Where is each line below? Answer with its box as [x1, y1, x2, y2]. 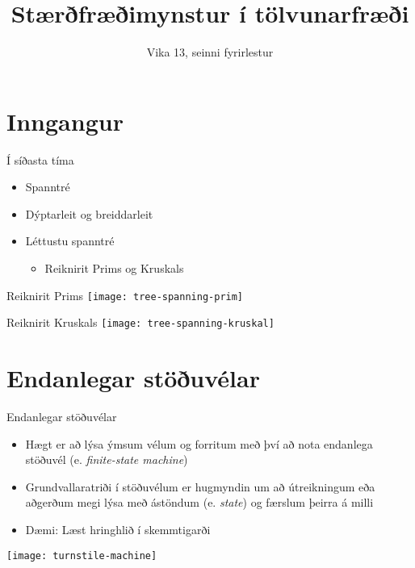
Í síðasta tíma [6, 151, 74, 168]
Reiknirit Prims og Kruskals [44, 260, 184, 277]
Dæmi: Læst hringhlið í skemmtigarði [25, 521, 211, 538]
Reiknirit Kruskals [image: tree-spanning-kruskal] [6, 314, 275, 331]
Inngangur [6, 104, 124, 137]
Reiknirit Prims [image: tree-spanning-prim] [6, 286, 244, 303]
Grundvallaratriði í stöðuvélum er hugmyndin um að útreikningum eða [25, 478, 375, 495]
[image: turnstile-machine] [6, 549, 157, 562]
